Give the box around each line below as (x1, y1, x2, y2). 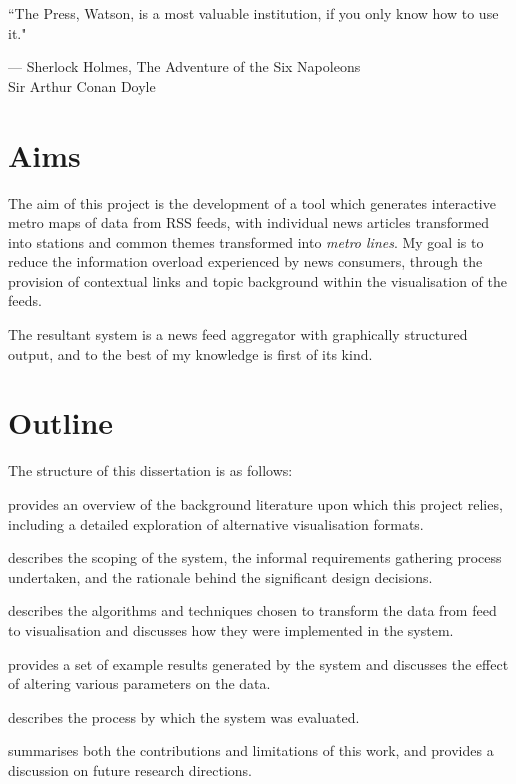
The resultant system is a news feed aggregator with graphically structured (8, 324, 468, 345)
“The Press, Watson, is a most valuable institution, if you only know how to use (8, 3, 499, 23)
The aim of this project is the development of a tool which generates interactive (8, 192, 496, 213)
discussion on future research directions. (8, 759, 252, 780)
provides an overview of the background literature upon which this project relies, (8, 493, 503, 514)
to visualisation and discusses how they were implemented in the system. (8, 619, 454, 640)
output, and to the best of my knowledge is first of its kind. (8, 343, 373, 364)
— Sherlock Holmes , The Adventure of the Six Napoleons (8, 56, 361, 77)
